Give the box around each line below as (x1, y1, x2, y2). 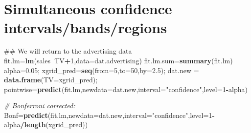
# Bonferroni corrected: (4, 100, 75, 111)
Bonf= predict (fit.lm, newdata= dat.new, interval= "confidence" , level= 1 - (4, 110, 215, 120)
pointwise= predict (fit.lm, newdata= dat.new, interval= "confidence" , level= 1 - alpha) (4, 84, 248, 94)
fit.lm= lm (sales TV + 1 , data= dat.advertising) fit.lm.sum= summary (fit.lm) (4, 55, 233, 65)
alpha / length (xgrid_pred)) (4, 119, 88, 130)
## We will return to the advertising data (4, 46, 132, 56)
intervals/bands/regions (4, 18, 167, 38)
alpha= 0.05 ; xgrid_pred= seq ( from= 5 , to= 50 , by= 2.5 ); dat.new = (4, 65, 199, 75)
